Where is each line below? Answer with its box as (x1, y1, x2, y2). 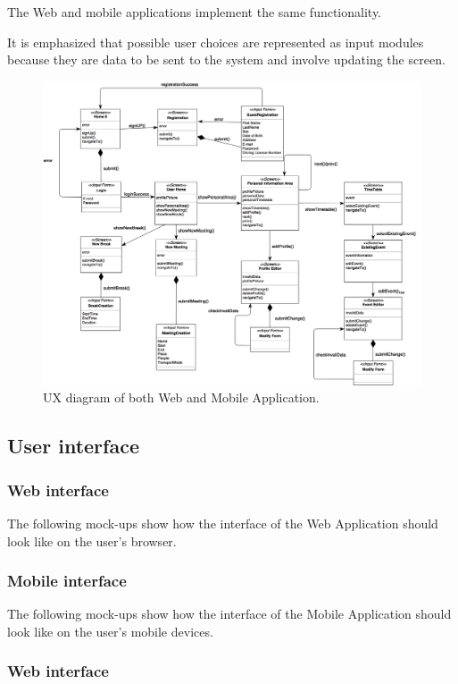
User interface (7, 432, 139, 460)
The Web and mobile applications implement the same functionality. (7, 3, 382, 21)
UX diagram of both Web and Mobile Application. (43, 388, 320, 407)
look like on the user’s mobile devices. (7, 621, 213, 640)
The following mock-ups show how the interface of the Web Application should (7, 513, 438, 532)
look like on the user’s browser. (7, 531, 177, 550)
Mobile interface (7, 570, 127, 592)
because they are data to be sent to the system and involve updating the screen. (7, 50, 446, 69)
